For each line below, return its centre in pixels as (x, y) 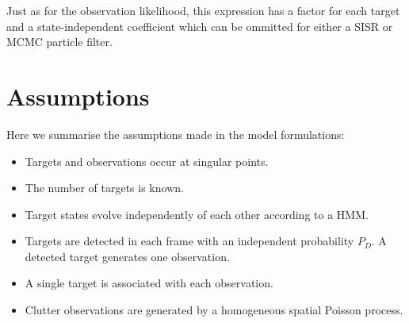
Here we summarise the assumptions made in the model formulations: (176, 134)
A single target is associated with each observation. (149, 283)
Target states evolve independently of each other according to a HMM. (197, 214)
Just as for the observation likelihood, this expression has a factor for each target (203, 10)
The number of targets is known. (104, 188)
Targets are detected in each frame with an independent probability (189, 241)
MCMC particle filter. (59, 42)
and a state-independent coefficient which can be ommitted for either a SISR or (200, 26)
